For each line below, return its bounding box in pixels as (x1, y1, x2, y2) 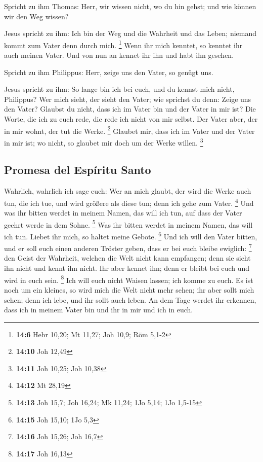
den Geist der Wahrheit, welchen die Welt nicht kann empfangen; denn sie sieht (4, 253, 251, 263)
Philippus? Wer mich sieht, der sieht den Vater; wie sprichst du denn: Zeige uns (4, 93, 251, 104)
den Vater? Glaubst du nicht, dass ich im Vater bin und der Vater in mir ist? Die (4, 103, 256, 114)
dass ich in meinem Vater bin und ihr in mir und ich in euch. (4, 304, 193, 315)
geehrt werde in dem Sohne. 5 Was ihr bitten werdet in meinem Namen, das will (4, 218, 253, 230)
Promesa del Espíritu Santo (4, 162, 151, 177)
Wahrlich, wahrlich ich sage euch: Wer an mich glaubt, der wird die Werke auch (4, 186, 251, 196)
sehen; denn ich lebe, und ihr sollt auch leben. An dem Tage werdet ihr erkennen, (4, 294, 256, 305)
